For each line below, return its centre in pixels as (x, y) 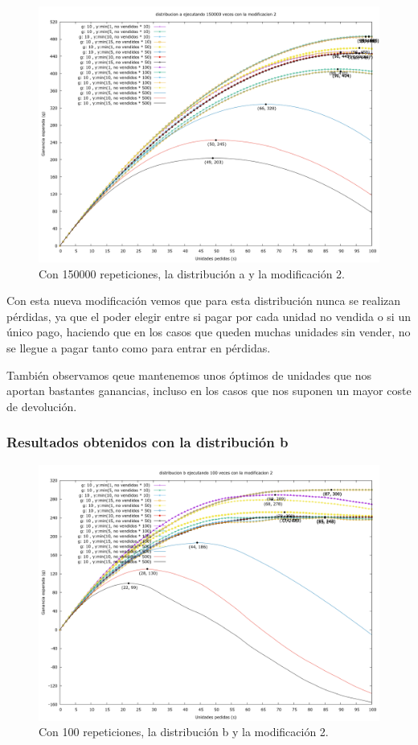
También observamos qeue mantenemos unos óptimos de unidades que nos (189, 375)
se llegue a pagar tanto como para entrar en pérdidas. (139, 347)
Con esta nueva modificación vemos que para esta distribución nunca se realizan (204, 300)
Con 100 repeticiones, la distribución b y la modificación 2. (184, 732)
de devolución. (42, 406)
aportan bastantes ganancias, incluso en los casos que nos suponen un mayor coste (209, 391)
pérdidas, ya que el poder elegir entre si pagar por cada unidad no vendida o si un (209, 316)
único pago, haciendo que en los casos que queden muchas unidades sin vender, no (209, 332)
